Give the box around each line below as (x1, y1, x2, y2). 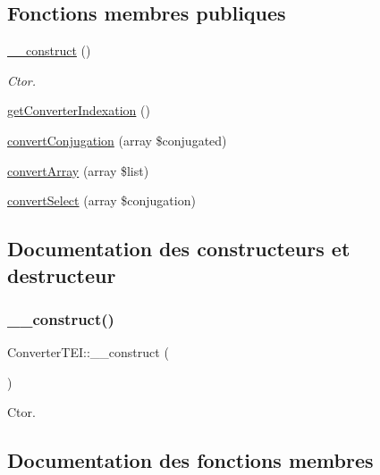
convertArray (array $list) (7, 161, 149, 179)
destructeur (7, 261, 116, 288)
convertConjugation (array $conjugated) (7, 130, 227, 149)
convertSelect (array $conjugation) (7, 191, 196, 210)
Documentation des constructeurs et (7, 235, 350, 262)
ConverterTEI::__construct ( (7, 343, 169, 362)
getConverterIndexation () (7, 101, 150, 120)
